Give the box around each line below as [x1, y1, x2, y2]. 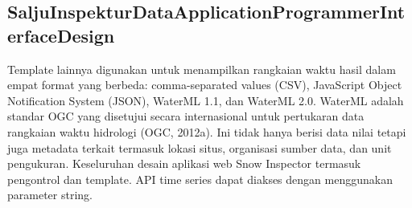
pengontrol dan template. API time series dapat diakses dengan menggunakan [7, 170, 393, 187]
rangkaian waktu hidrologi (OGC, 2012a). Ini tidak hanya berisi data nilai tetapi [7, 123, 406, 140]
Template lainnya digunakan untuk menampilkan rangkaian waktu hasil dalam [7, 60, 396, 77]
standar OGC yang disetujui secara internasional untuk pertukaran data [7, 108, 365, 124]
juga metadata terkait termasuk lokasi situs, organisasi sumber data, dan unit [7, 139, 392, 156]
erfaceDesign [7, 22, 115, 47]
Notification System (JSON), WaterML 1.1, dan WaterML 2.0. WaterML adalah [7, 92, 404, 108]
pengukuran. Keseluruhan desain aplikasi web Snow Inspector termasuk [7, 155, 361, 172]
